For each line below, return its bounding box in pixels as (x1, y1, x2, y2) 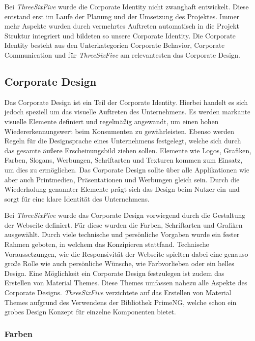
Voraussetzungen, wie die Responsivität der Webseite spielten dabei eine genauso (4, 248, 248, 259)
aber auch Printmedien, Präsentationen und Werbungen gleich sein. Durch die (4, 174, 240, 184)
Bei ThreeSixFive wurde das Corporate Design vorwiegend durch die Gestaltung (4, 210, 246, 220)
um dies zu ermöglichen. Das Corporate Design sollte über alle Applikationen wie (4, 164, 250, 174)
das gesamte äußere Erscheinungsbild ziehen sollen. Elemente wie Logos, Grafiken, (4, 145, 252, 155)
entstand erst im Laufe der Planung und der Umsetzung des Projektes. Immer (4, 11, 239, 21)
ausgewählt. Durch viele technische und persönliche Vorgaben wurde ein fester (4, 229, 240, 239)
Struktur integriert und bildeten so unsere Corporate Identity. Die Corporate (4, 30, 236, 40)
